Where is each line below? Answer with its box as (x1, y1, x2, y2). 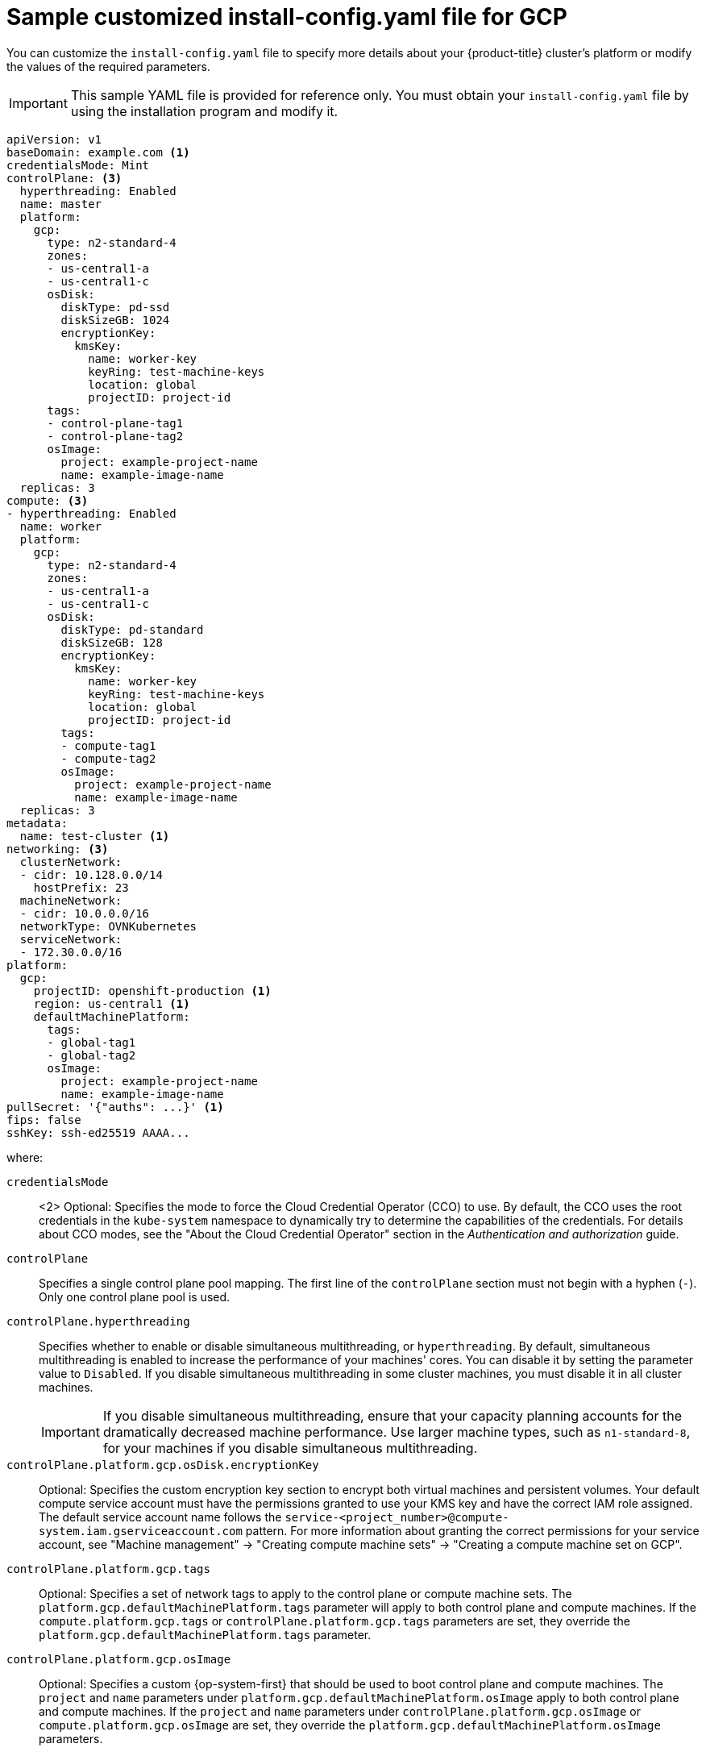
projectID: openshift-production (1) (33, 984, 272, 997)
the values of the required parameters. (6, 59, 210, 73)
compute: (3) (6, 493, 89, 507)
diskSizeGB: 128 (60, 635, 163, 649)
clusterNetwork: (19, 855, 123, 868)
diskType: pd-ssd (60, 300, 170, 314)
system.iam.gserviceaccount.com (39, 1524, 243, 1538)
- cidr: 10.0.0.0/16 (19, 906, 150, 920)
